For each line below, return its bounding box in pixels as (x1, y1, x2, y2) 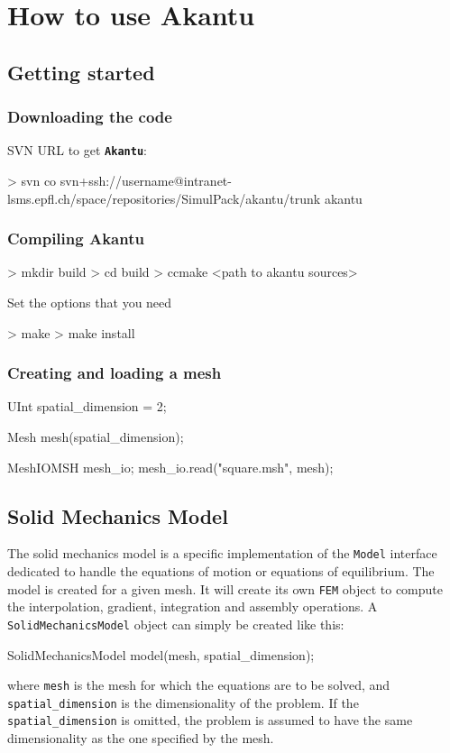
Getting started (7, 58, 155, 86)
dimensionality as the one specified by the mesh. (7, 729, 274, 748)
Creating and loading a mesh (7, 362, 222, 384)
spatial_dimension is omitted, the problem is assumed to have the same (7, 711, 413, 730)
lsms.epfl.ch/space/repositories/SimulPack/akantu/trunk (7, 188, 321, 207)
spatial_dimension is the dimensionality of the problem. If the (7, 693, 359, 712)
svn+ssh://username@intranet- (60, 171, 232, 190)
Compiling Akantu (7, 227, 144, 250)
